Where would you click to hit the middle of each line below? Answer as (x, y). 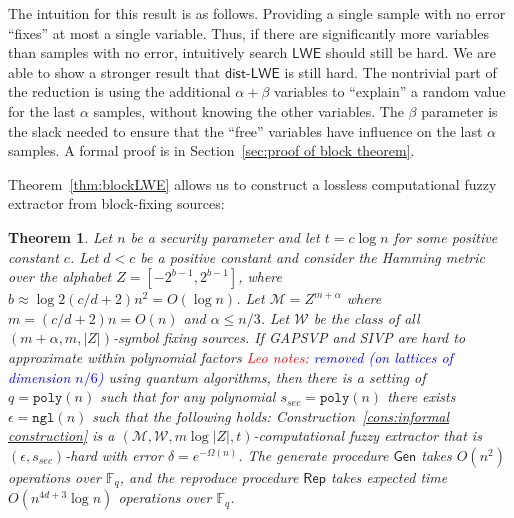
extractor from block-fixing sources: (116, 203)
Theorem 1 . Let (60, 236)
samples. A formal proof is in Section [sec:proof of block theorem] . (211, 150)
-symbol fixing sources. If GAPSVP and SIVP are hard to (289, 337)
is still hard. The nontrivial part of (390, 71)
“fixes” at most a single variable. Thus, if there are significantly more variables (248, 32)
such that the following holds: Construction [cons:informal (271, 415)
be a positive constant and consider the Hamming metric (312, 256)
